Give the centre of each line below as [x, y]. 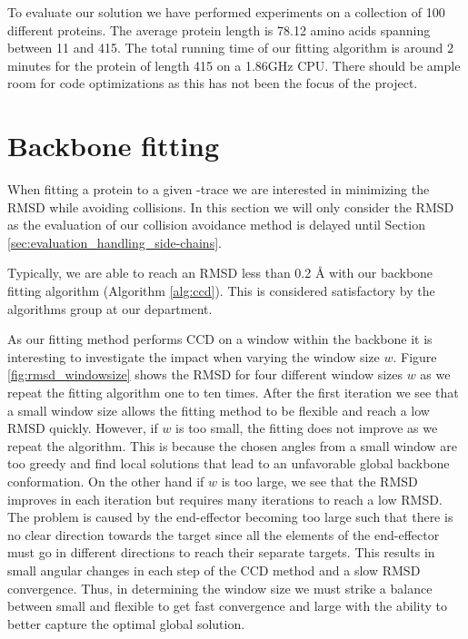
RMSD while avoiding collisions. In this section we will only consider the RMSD [231, 206]
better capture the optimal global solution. [126, 623]
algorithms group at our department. [110, 308]
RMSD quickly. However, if [83, 428]
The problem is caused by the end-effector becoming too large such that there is [230, 517]
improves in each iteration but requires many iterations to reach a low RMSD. [225, 499]
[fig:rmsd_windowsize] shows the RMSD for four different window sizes [205, 374]
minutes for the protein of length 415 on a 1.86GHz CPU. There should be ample [234, 65]
